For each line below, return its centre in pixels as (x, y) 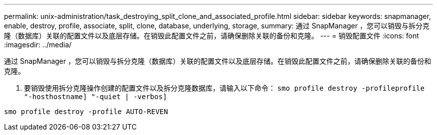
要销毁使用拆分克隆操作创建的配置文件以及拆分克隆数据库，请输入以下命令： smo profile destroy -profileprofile (224, 88)
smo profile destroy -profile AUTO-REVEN (86, 112)
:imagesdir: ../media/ (38, 45)
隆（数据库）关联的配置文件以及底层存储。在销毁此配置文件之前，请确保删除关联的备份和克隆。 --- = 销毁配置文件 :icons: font (212, 36)
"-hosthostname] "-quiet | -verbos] (96, 97)
